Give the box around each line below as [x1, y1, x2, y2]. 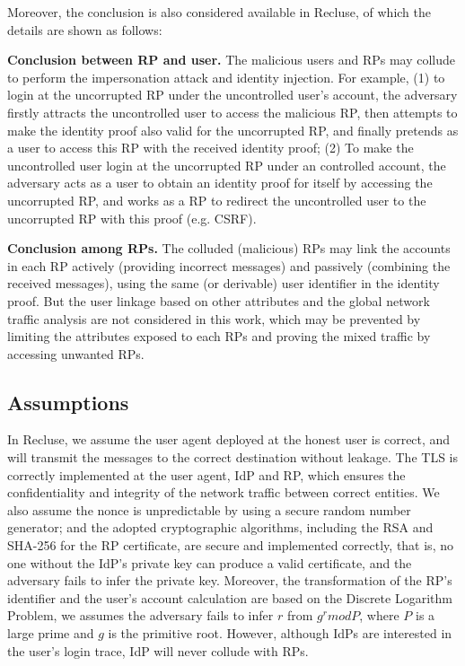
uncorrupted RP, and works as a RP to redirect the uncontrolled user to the [7, 190, 426, 209]
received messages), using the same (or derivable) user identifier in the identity [7, 274, 440, 293]
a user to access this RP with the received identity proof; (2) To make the [7, 138, 414, 157]
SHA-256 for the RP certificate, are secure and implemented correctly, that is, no [7, 536, 453, 555]
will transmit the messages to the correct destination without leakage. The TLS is [7, 448, 458, 467]
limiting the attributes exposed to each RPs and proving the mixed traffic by [7, 327, 431, 346]
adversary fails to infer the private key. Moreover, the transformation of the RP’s [7, 571, 452, 590]
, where [359, 606, 399, 625]
